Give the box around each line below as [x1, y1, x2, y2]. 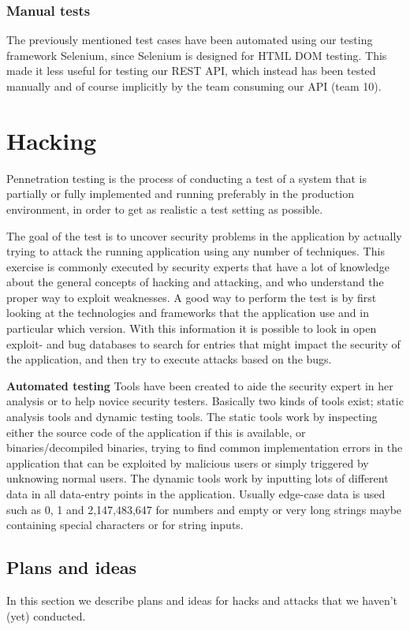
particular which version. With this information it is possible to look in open [6, 320, 377, 337]
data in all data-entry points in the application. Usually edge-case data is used [6, 486, 386, 501]
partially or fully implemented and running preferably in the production [6, 185, 354, 202]
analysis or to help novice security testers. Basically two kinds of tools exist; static [6, 393, 404, 409]
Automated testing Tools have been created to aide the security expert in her [6, 377, 393, 393]
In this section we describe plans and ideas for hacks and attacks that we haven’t [6, 591, 398, 608]
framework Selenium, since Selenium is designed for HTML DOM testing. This [6, 47, 387, 63]
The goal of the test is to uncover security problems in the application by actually [6, 227, 402, 244]
